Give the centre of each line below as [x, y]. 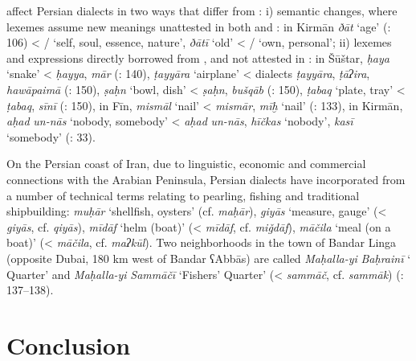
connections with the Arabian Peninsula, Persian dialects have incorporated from [206, 179]
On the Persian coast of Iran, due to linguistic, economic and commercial [186, 164]
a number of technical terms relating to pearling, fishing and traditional [183, 195]
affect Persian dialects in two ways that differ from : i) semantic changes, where [202, 10]
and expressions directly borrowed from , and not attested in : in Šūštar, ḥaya [198, 57]
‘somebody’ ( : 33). [51, 136]
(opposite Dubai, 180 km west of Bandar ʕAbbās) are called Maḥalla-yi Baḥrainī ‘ [209, 258]
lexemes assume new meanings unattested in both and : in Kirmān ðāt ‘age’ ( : [199, 26]
